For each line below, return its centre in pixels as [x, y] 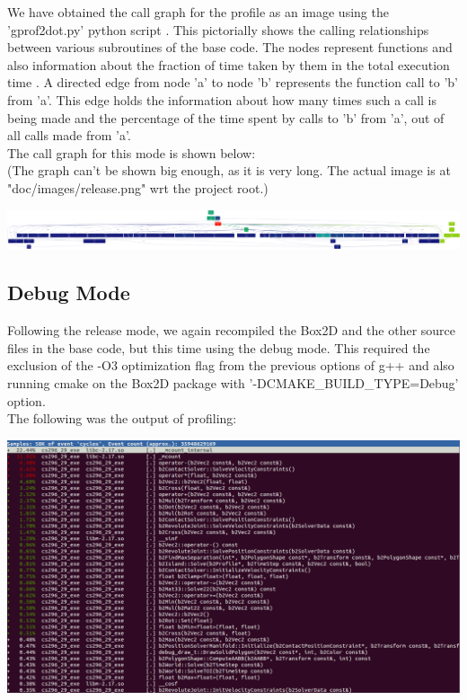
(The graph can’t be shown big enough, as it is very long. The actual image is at [229, 170]
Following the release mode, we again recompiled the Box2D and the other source [232, 330]
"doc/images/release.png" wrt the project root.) [138, 187]
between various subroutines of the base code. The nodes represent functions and [230, 47]
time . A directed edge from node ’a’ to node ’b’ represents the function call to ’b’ [233, 82]
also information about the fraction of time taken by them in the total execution [229, 64]
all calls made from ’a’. [69, 135]
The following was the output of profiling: [122, 418]
